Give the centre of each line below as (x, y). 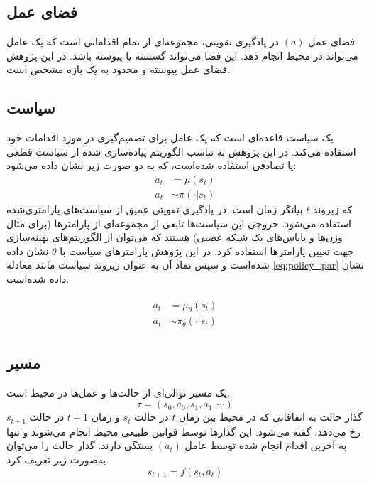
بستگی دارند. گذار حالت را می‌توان (80, 445)
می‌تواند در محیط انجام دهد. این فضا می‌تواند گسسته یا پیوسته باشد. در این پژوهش (182, 55)
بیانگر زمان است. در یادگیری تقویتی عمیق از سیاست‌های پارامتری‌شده (155, 209)
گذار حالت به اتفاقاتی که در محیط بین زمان (271, 417)
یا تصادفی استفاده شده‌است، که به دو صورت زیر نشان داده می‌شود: (152, 165)
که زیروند (333, 209)
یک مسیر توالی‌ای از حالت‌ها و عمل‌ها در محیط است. (119, 392)
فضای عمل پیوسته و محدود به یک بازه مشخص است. (119, 69)
